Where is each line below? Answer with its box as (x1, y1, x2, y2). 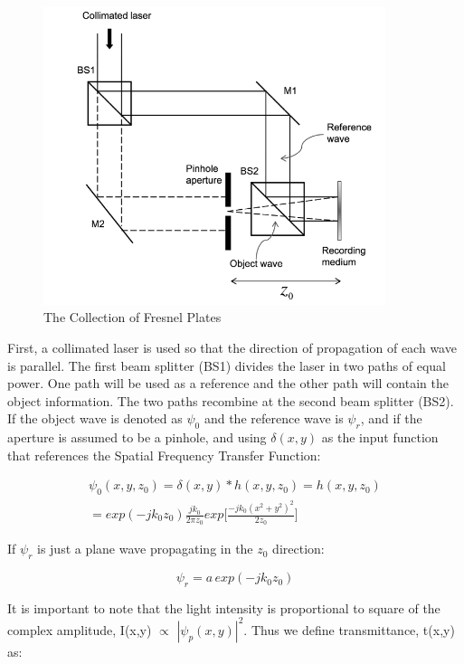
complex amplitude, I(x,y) (7, 620, 152, 639)
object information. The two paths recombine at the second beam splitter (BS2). (7, 391, 454, 410)
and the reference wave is (204, 409, 344, 428)
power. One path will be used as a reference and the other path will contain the (7, 374, 449, 393)
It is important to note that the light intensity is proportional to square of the (7, 598, 440, 617)
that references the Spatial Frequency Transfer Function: (7, 445, 321, 464)
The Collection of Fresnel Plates (43, 308, 222, 327)
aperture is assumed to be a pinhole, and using (7, 428, 267, 447)
